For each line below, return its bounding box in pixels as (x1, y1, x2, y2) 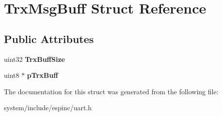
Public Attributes (4, 31, 94, 46)
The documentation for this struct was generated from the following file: (4, 86, 219, 96)
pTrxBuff (27, 70, 58, 80)
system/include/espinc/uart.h (4, 102, 92, 113)
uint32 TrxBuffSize (4, 54, 65, 64)
